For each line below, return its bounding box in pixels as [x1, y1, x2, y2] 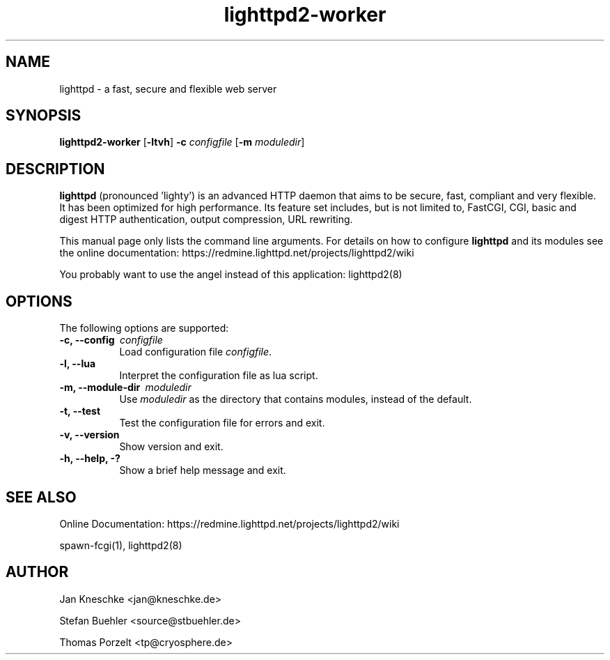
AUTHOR [6, 563, 69, 581]
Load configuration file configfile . [119, 346, 272, 358]
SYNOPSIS [6, 107, 81, 125]
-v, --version [59, 429, 120, 441]
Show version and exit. [119, 440, 224, 453]
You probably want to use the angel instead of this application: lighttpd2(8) [59, 268, 402, 281]
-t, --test [59, 405, 101, 417]
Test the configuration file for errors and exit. [119, 417, 325, 429]
